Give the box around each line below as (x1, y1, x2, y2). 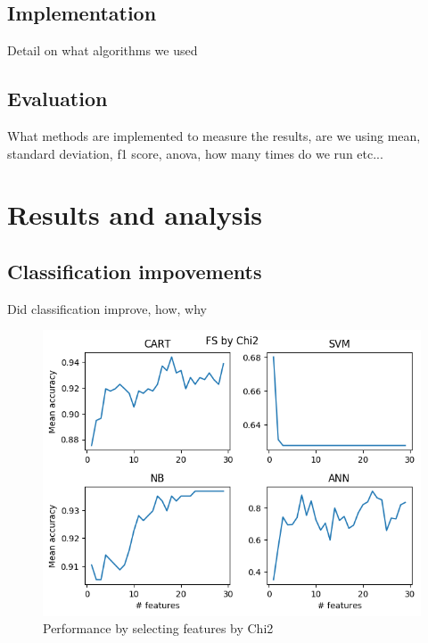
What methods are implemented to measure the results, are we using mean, (7, 127, 421, 144)
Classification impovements (7, 257, 262, 284)
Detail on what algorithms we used (7, 41, 198, 60)
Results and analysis (7, 196, 263, 233)
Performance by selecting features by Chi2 (43, 619, 274, 638)
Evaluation (7, 85, 108, 112)
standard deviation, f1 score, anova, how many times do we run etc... (7, 144, 383, 162)
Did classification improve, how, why (7, 299, 207, 317)
